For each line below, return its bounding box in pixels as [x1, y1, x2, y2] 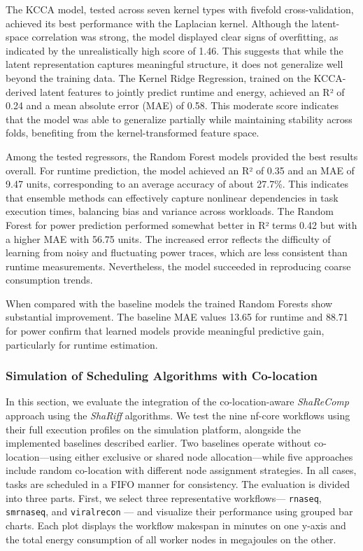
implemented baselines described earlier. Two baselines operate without [6, 435, 311, 450]
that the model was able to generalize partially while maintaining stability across [6, 111, 353, 126]
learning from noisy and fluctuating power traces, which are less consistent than [6, 245, 348, 260]
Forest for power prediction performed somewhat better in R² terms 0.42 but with [6, 217, 357, 232]
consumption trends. [6, 272, 93, 287]
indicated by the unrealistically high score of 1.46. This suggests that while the [6, 43, 343, 57]
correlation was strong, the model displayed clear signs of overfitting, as [31, 29, 339, 44]
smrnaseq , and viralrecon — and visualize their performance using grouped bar [6, 504, 353, 519]
